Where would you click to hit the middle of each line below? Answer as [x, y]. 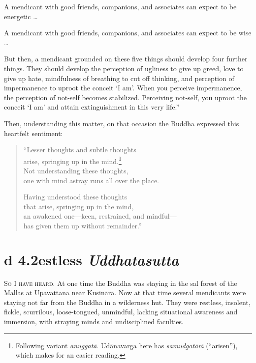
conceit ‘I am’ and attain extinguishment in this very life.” [92, 107]
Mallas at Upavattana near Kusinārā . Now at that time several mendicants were [125, 293]
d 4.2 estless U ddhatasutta [92, 259]
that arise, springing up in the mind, [79, 206]
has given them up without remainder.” [82, 225]
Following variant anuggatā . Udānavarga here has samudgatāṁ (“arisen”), [127, 345]
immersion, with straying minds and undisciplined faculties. [94, 321]
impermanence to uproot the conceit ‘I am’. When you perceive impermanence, [123, 88]
